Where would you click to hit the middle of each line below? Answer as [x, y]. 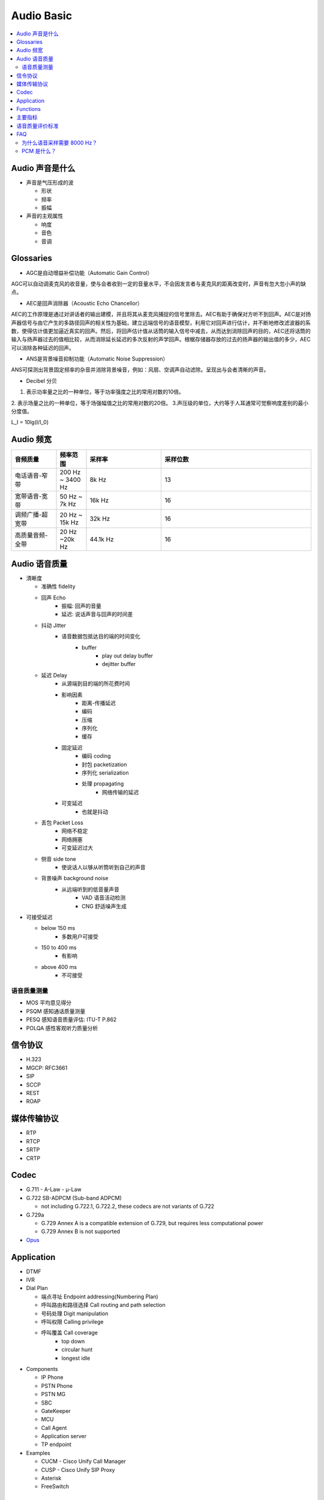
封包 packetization [104, 764]
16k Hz [99, 500]
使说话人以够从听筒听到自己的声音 [103, 867]
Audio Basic [41, 16]
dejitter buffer [119, 664]
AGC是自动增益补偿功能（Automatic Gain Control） [89, 272]
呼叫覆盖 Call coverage [70, 1333]
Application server [64, 1436]
